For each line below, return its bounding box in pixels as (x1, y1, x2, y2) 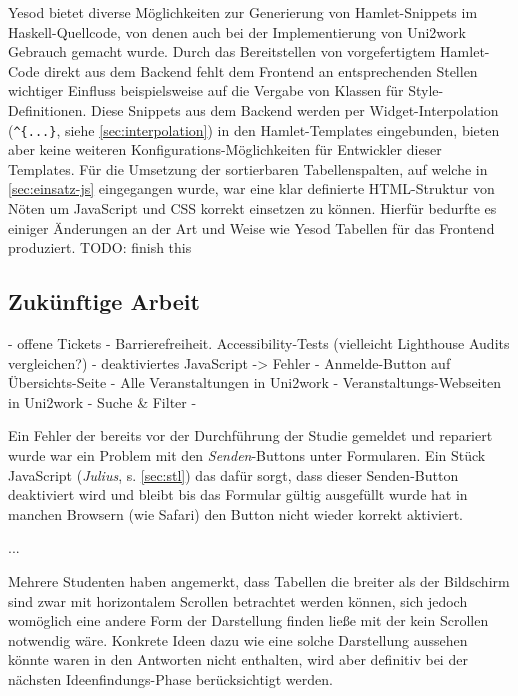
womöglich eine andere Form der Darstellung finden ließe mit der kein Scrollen (8, 610, 489, 631)
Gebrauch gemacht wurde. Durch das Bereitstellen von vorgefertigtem (8, 41, 436, 62)
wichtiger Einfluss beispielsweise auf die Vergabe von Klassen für (8, 80, 404, 101)
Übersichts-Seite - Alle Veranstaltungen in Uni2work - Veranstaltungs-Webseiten (8, 372, 501, 393)
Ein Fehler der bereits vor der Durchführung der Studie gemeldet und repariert (8, 425, 493, 446)
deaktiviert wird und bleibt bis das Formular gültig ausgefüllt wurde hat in (8, 484, 468, 505)
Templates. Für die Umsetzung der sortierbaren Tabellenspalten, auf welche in (8, 158, 488, 179)
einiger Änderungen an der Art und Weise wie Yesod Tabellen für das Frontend (8, 217, 495, 238)
